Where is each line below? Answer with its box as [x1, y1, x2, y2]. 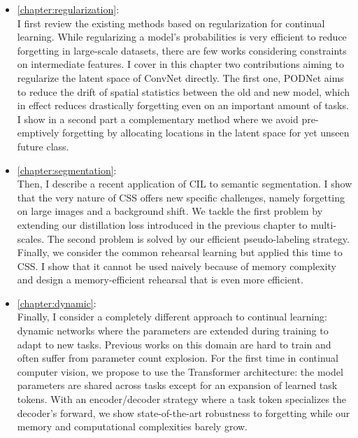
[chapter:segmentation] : [17, 162, 117, 177]
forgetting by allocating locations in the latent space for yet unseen [62, 125, 350, 140]
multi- [310, 217, 337, 232]
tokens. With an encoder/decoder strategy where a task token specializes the [17, 392, 347, 407]
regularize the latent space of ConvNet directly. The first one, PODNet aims [17, 70, 344, 85]
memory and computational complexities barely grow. [17, 419, 248, 434]
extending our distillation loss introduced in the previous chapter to [17, 217, 308, 232]
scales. [17, 231, 45, 246]
